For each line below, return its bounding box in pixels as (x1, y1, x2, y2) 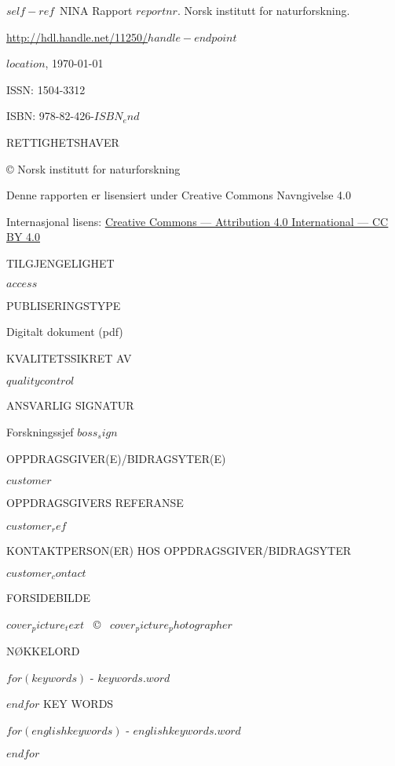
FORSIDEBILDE (6, 589, 90, 606)
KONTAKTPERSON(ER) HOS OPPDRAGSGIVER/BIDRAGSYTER (6, 542, 352, 559)
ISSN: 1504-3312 (6, 81, 86, 97)
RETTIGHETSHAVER (6, 133, 119, 150)
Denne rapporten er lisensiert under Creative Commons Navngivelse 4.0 (6, 187, 351, 203)
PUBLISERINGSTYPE (6, 297, 121, 313)
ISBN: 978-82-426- (6, 108, 94, 124)
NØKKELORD (6, 643, 80, 659)
